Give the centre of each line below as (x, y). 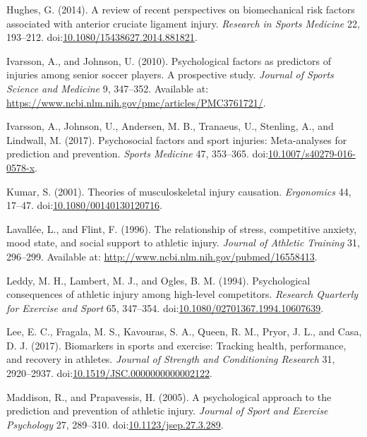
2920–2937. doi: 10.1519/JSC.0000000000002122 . (109, 373)
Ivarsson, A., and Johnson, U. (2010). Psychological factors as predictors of (169, 60)
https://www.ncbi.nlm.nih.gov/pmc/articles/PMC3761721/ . (136, 102)
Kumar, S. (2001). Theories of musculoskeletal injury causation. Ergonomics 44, (179, 191)
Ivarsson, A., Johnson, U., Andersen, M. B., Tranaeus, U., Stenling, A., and (170, 126)
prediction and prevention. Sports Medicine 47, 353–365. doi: (138, 154)
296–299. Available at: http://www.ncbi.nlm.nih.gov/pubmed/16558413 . (162, 256)
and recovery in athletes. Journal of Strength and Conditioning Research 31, (171, 359)
